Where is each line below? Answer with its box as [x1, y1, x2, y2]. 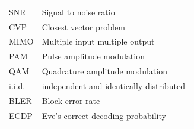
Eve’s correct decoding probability [42, 109, 166, 121]
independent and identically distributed [42, 79, 185, 92]
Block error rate [42, 94, 100, 106]
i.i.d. [9, 79, 26, 92]
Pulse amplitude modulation [42, 50, 145, 62]
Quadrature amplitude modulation [42, 65, 167, 77]
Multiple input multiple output [42, 35, 155, 48]
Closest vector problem [42, 20, 125, 33]
